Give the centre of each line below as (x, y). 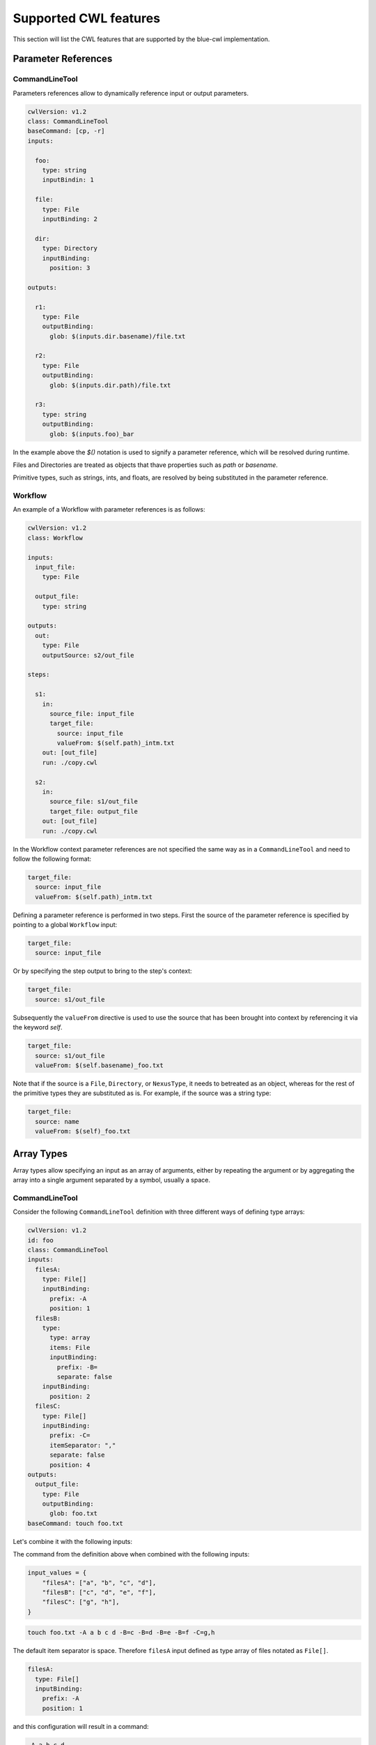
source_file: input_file (92, 713)
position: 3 (70, 268)
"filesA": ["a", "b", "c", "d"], (99, 1582)
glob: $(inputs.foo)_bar (92, 434)
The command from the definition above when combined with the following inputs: (131, 1554)
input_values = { (57, 1573)
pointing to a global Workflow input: (65, 925)
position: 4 (70, 1465)
